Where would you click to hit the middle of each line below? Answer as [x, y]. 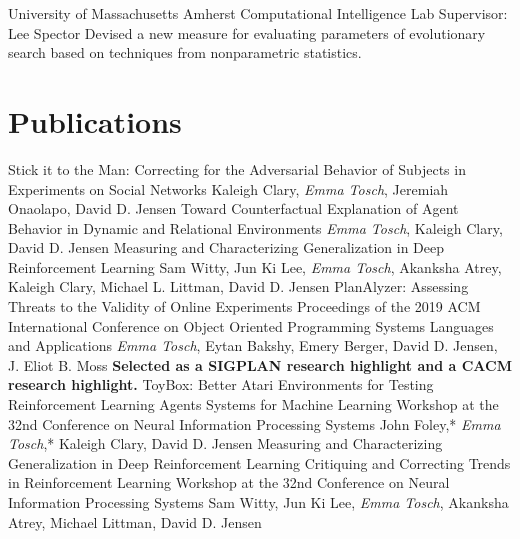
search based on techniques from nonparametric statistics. [185, 52]
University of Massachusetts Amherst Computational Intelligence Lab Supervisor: [258, 13]
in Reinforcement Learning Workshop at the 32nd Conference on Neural [229, 482]
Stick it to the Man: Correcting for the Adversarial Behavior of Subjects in [237, 168]
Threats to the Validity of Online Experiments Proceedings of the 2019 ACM [244, 306]
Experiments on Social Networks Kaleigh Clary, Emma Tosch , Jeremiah [228, 188]
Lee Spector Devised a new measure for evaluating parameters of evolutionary [247, 32]
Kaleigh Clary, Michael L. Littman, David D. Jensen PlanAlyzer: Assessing [238, 286]
